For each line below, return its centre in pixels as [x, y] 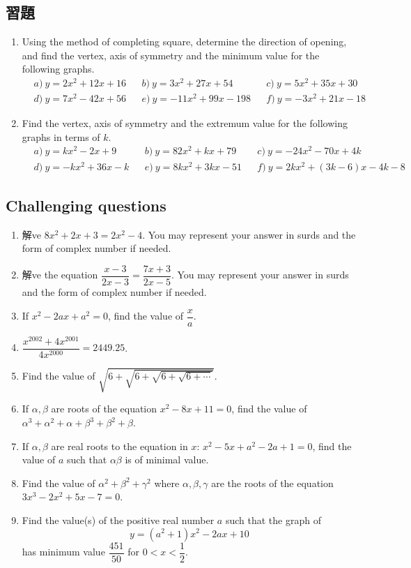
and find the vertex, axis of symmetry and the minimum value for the [171, 55]
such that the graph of [273, 520]
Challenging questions [86, 205]
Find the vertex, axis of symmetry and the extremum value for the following [185, 123]
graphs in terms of [61, 136]
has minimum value [63, 552]
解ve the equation [60, 275]
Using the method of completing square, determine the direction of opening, [184, 42]
